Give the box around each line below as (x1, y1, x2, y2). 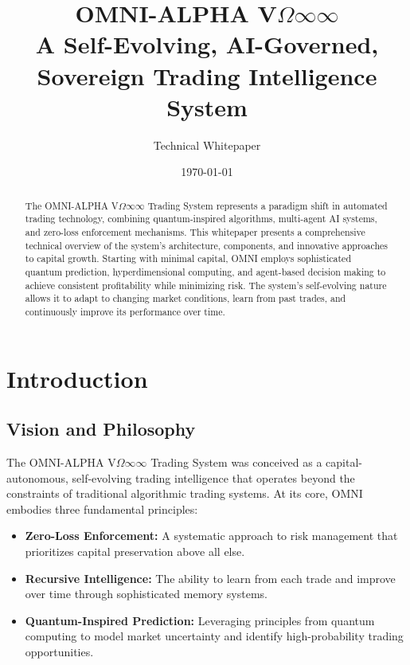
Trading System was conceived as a (150, 453, 322, 470)
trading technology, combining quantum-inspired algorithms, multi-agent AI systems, (25, 212, 377, 225)
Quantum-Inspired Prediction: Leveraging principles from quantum (25, 612, 375, 628)
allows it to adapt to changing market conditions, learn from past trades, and (25, 291, 346, 305)
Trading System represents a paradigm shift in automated (147, 198, 388, 212)
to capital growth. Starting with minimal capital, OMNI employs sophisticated (25, 252, 351, 265)
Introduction (6, 362, 148, 394)
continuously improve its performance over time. (25, 304, 225, 318)
